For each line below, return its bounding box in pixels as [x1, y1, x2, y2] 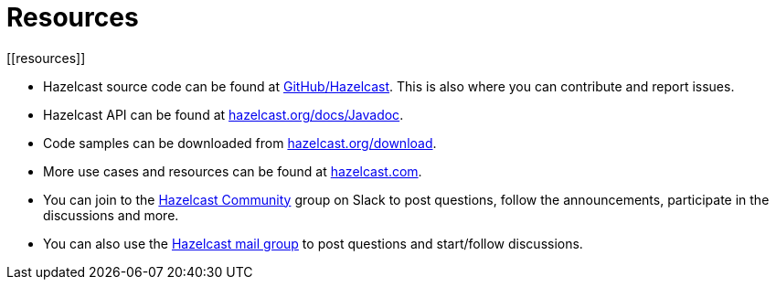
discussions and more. [43, 207, 179, 223]
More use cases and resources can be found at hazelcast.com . [43, 163, 422, 179]
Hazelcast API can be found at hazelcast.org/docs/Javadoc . [43, 106, 404, 122]
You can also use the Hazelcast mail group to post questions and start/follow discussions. [43, 235, 583, 251]
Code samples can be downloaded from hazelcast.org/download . [43, 134, 437, 151]
